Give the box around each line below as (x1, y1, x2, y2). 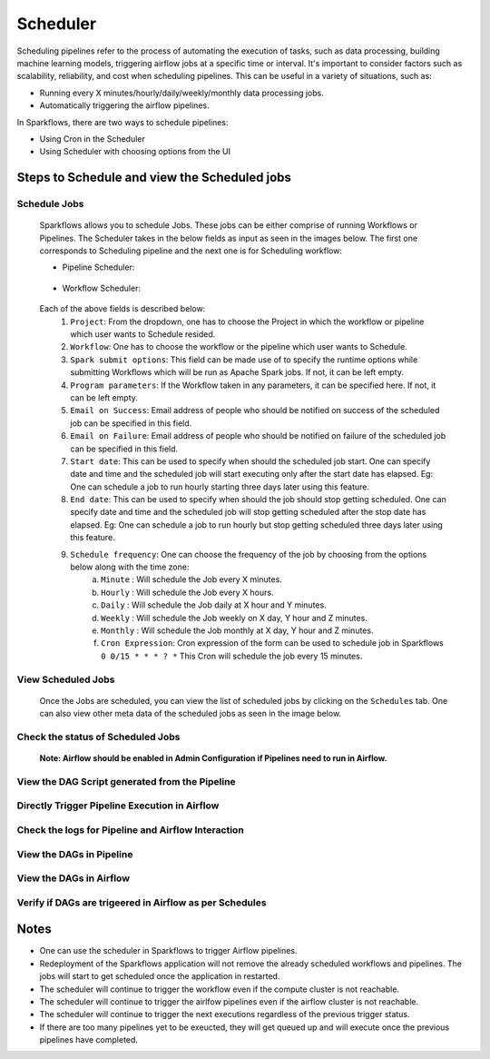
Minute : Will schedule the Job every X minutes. (101, 574, 283, 585)
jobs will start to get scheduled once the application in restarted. (39, 971, 280, 982)
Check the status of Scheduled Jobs (16, 730, 181, 743)
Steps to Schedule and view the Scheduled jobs (16, 170, 292, 185)
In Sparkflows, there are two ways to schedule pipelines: (16, 116, 229, 127)
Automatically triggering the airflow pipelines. (39, 100, 210, 111)
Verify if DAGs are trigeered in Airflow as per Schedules (16, 896, 267, 908)
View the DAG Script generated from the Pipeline (16, 775, 236, 787)
